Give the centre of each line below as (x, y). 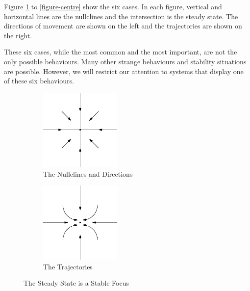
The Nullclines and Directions (88, 173)
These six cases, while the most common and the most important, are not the (121, 52)
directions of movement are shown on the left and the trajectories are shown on (123, 26)
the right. (18, 35)
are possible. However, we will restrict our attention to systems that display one (124, 71)
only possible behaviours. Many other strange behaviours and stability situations (125, 61)
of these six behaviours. (39, 81)
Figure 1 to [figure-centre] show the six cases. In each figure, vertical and (113, 6)
